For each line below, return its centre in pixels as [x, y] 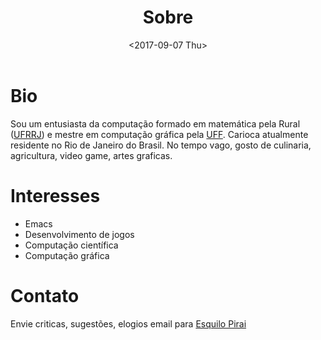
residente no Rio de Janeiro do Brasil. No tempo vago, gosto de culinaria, [161, 145]
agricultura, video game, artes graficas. [91, 155]
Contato [45, 295]
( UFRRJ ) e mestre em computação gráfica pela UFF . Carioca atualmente [159, 134]
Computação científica [71, 245]
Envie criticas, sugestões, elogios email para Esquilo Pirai [128, 323]
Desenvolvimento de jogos [79, 234]
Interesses [55, 195]
